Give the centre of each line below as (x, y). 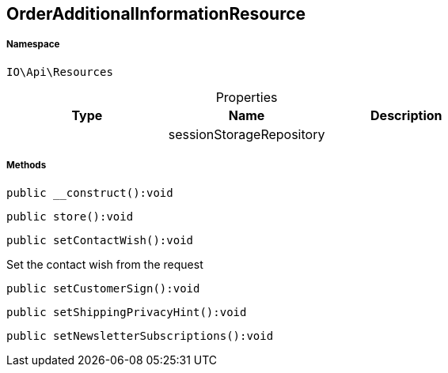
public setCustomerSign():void (103, 288)
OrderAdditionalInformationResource (156, 14)
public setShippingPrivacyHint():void (127, 312)
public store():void (70, 216)
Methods (27, 166)
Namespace (33, 45)
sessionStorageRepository (247, 134)
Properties (247, 97)
